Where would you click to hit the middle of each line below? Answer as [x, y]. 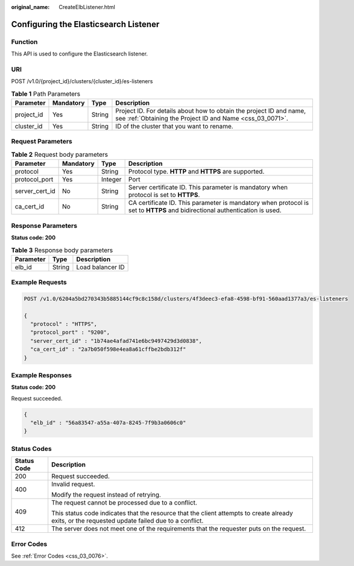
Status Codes [31, 448]
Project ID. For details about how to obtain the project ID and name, [211, 111]
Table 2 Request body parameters [60, 155]
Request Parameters [42, 142]
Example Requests [39, 282]
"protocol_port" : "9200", [70, 332]
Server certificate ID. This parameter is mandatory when [208, 187]
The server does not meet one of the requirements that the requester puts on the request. [179, 529]
